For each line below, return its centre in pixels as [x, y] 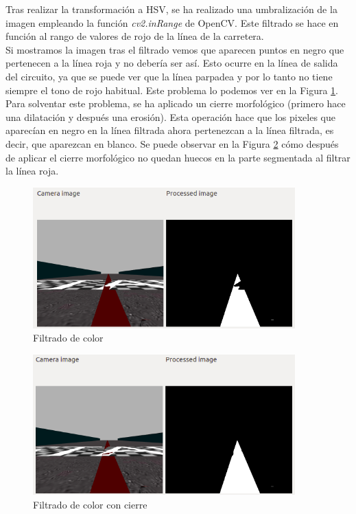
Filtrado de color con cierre [90, 504]
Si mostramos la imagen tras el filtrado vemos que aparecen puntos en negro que [175, 49]
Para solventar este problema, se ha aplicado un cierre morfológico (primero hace [176, 103]
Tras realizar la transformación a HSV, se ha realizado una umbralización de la [171, 9]
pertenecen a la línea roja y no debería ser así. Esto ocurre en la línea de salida [172, 63]
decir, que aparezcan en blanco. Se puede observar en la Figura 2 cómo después [172, 143]
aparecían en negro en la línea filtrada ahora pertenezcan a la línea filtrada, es [170, 130]
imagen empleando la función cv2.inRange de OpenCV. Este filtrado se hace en [172, 22]
